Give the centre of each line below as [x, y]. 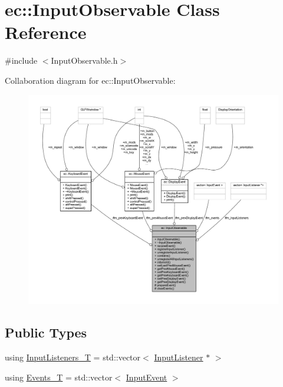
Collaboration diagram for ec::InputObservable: [90, 80]
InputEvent [147, 377]
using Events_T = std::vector [59, 377]
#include [21, 60]
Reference [46, 32]
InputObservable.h [84, 60]
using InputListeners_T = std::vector [73, 357]
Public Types [46, 332]
